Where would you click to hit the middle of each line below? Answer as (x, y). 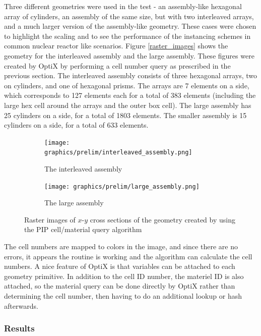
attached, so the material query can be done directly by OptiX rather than (120, 286)
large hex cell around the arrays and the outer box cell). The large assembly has (128, 105)
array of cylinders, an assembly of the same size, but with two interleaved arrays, (129, 16)
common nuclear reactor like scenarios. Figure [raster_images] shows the (116, 46)
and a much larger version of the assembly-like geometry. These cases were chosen (130, 26)
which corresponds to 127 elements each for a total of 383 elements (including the (130, 95)
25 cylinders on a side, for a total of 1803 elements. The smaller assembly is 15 (125, 115)
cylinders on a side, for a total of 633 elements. (76, 125)
